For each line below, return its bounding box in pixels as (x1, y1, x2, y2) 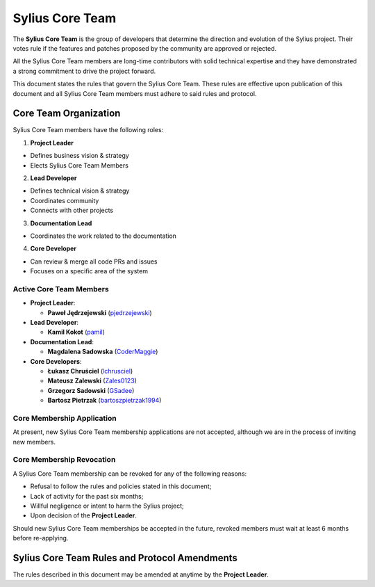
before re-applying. (12, 534, 69, 542)
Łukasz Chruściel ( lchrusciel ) (47, 367, 133, 375)
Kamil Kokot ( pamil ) (47, 328, 106, 337)
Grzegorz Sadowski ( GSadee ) (47, 386, 135, 394)
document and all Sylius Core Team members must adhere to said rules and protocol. (12, 89, 257, 97)
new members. (12, 437, 56, 446)
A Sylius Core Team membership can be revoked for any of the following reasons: (12, 469, 247, 478)
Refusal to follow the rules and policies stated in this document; (30, 482, 212, 490)
